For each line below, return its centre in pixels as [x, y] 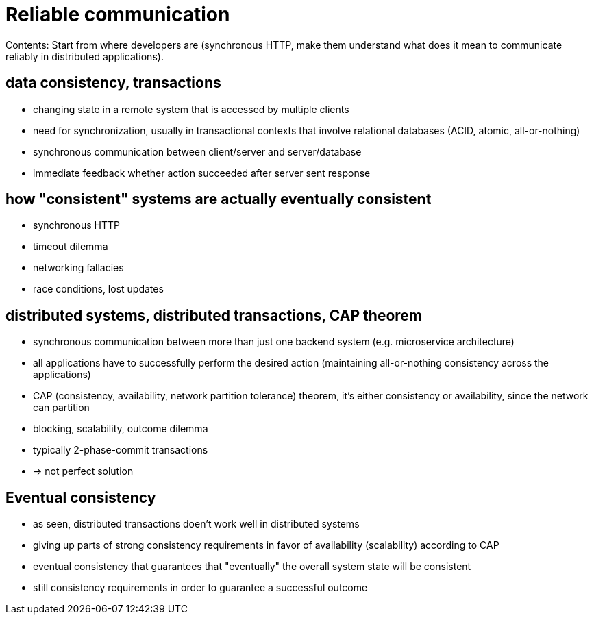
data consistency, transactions [113, 83]
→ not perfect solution [83, 471]
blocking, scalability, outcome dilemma [121, 429]
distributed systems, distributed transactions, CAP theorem [214, 315]
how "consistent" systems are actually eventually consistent [219, 199]
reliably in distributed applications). [85, 56]
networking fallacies [78, 268]
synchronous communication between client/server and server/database [197, 151]
